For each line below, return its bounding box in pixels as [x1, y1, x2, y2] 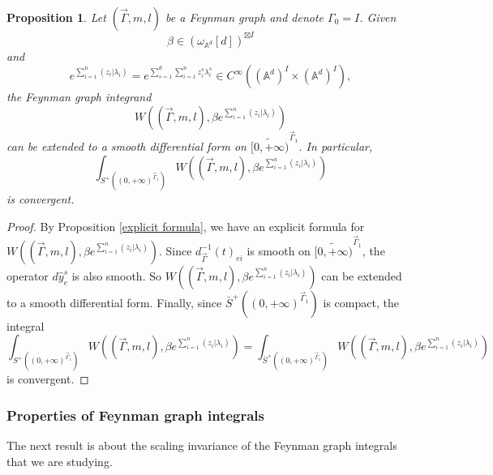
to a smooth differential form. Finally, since [6, 293, 222, 310]
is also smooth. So [71, 267, 161, 284]
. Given [359, 9, 397, 25]
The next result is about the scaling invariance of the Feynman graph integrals [6, 437, 397, 454]
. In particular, [298, 137, 373, 154]
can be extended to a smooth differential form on [6, 137, 246, 154]
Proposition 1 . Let [6, 9, 106, 25]
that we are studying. [6, 452, 113, 469]
